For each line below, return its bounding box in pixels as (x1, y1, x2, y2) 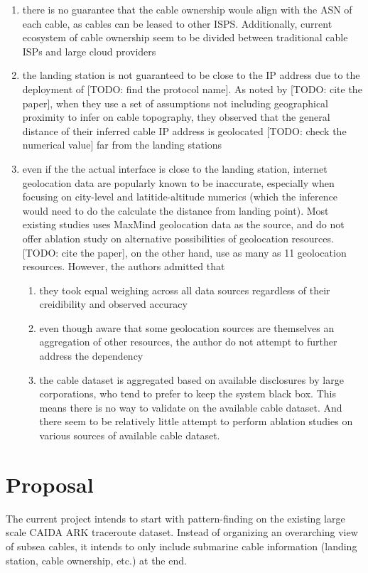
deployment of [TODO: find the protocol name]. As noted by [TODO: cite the (22, 81, 362, 96)
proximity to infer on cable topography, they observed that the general (22, 109, 330, 124)
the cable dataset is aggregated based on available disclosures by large (39, 372, 344, 387)
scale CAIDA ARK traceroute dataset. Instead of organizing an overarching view (6, 525, 358, 540)
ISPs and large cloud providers (22, 43, 156, 58)
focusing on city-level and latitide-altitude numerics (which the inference (22, 189, 337, 204)
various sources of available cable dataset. (39, 428, 220, 443)
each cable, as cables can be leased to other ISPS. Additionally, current (22, 16, 332, 31)
